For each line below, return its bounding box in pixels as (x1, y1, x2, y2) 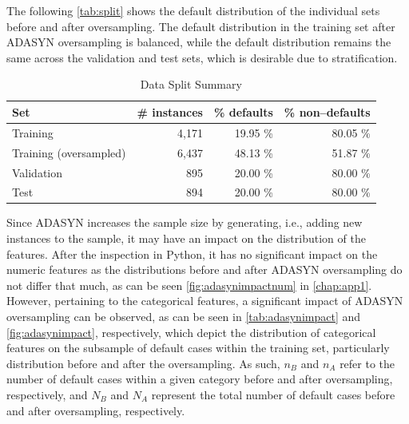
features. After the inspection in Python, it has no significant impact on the (6, 245, 378, 262)
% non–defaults (284, 103, 371, 120)
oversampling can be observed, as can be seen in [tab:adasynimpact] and (6, 308, 361, 324)
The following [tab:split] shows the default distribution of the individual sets (6, 2, 380, 18)
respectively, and (6, 386, 88, 402)
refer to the (340, 355, 395, 371)
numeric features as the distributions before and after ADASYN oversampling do (6, 261, 403, 278)
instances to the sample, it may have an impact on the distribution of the (6, 230, 366, 247)
